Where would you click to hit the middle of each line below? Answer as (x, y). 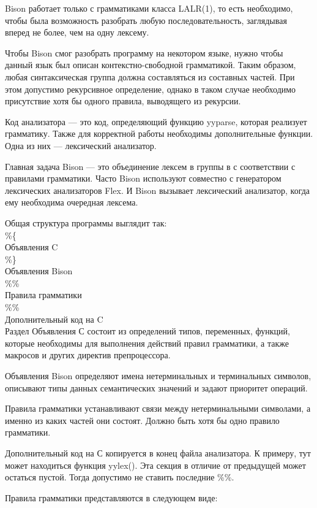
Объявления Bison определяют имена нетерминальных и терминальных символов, (158, 376)
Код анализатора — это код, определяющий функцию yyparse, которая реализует (156, 121)
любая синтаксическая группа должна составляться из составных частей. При (150, 76)
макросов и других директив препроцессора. (88, 355)
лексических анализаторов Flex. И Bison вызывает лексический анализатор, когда (158, 190)
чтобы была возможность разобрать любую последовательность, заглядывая (146, 20)
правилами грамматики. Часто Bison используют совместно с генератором (143, 178)
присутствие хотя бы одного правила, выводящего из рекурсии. (123, 101)
